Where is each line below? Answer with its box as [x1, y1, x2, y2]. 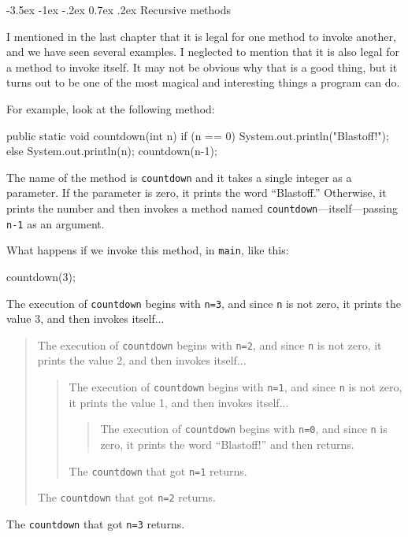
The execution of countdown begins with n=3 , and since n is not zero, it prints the [6, 294, 402, 311]
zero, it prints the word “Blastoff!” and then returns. [100, 435, 354, 452]
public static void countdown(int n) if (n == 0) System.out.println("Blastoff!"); [6, 127, 389, 143]
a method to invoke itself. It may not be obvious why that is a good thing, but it [6, 58, 398, 75]
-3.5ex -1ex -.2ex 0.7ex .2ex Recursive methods [6, 2, 232, 17]
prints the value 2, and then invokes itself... [37, 352, 247, 368]
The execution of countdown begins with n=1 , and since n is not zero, [69, 379, 402, 395]
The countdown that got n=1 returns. [69, 462, 247, 479]
